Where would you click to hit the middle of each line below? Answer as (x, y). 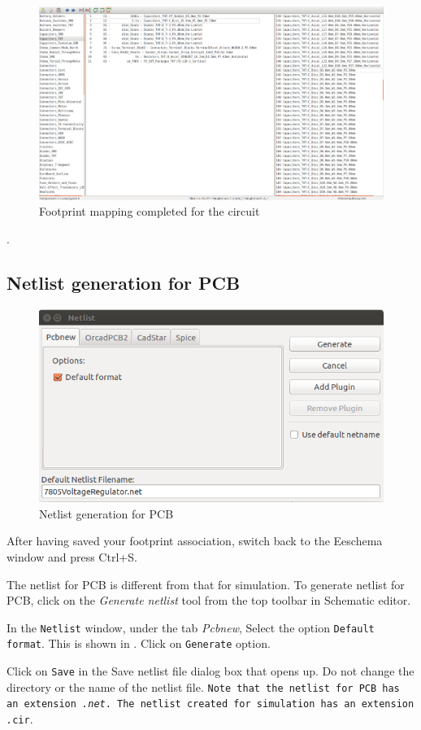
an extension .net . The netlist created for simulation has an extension (210, 704)
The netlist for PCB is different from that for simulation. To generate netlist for (206, 584)
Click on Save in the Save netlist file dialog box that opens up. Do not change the (210, 671)
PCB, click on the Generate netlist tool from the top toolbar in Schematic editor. (209, 600)
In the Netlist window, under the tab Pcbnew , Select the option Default (191, 627)
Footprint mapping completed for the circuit (150, 211)
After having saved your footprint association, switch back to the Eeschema (195, 541)
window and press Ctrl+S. (72, 556)
